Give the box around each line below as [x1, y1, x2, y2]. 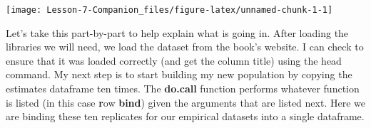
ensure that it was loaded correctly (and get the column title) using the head [6, 53, 342, 68]
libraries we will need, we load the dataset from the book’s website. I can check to [6, 39, 364, 54]
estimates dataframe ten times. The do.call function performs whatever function [6, 81, 360, 96]
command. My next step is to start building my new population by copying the [6, 67, 352, 82]
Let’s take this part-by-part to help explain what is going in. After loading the [6, 25, 349, 40]
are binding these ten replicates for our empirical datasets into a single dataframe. [6, 109, 365, 124]
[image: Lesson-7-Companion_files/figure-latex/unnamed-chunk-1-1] [6, 5, 333, 15]
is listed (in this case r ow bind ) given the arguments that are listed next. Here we [6, 95, 365, 110]
